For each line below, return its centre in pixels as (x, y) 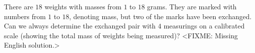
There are (19, 6)
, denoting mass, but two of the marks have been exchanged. (160, 16)
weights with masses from (83, 6)
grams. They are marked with (192, 6)
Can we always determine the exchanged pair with (80, 26)
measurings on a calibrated (204, 26)
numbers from (25, 16)
